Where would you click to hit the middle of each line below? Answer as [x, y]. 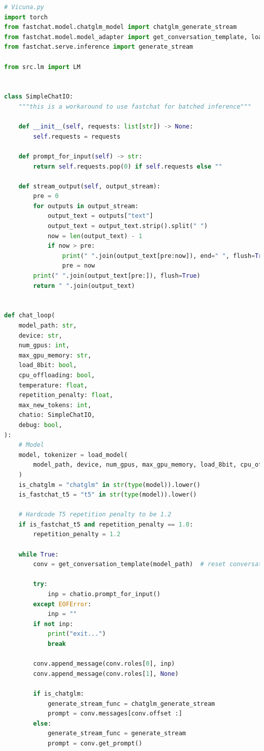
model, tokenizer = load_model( [73, 455]
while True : [39, 554]
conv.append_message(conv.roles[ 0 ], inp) [104, 664]
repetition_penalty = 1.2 [77, 534]
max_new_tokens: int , [55, 405]
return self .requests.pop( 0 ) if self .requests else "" [128, 166]
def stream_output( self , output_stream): [89, 186]
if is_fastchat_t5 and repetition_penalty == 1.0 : [106, 524]
